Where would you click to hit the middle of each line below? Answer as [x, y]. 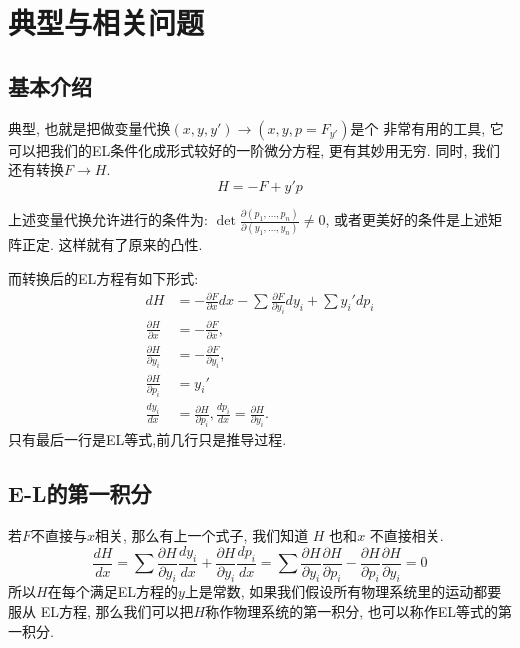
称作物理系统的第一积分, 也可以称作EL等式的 [351, 611]
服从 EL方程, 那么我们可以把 [101, 611]
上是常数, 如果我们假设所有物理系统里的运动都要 [343, 591]
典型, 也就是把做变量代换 [89, 127]
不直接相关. [406, 535]
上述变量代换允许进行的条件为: [108, 219]
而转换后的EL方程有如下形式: [103, 277]
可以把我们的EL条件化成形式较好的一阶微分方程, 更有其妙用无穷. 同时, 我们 [254, 149]
